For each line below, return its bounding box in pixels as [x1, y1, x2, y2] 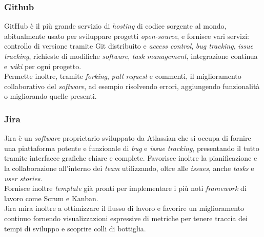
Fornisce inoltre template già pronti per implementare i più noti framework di [4, 183, 247, 193]
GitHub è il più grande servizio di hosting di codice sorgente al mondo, [4, 20, 227, 31]
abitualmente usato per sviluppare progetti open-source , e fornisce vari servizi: [4, 30, 250, 41]
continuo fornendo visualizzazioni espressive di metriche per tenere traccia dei [4, 212, 248, 223]
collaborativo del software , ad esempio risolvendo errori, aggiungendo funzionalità [4, 80, 260, 91]
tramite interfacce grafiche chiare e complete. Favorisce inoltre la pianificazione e [4, 153, 257, 163]
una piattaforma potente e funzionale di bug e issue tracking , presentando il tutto [4, 142, 259, 153]
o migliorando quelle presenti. [4, 91, 97, 101]
